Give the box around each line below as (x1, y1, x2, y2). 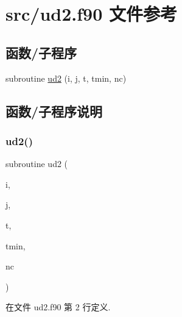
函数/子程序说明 (5, 101, 103, 120)
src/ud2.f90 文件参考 (5, 1, 177, 26)
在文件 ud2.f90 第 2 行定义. (5, 301, 111, 313)
